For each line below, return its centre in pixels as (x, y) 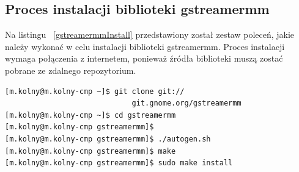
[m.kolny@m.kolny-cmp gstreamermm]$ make (90, 151)
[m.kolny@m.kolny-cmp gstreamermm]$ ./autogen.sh (108, 139)
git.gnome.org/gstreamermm (186, 103)
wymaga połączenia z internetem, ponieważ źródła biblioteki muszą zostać (144, 58)
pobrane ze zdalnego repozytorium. (71, 70)
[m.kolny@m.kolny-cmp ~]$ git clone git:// (95, 91)
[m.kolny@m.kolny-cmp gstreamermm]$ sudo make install (119, 163)
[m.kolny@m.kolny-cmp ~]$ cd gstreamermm (90, 115)
